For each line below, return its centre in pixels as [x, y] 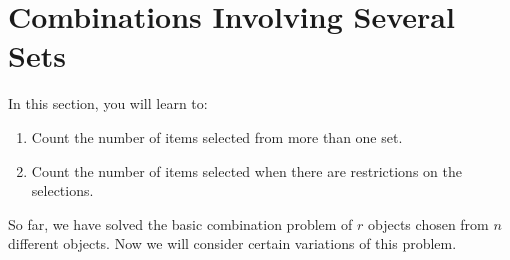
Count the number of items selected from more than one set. [217, 136]
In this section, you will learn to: [108, 103]
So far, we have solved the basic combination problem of [180, 223]
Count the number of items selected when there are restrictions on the [246, 170]
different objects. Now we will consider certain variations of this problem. [232, 243]
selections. [62, 190]
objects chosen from [428, 223]
